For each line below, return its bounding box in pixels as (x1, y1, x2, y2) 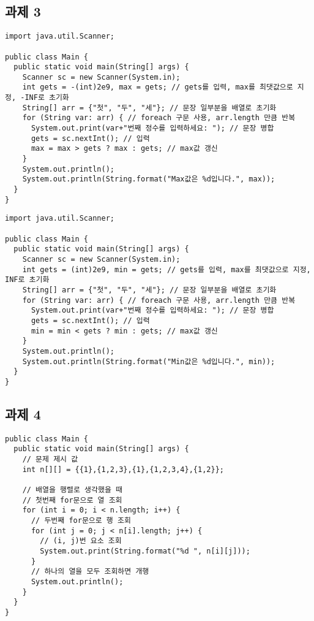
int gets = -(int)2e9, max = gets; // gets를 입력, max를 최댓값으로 (22, 83, 293, 92)
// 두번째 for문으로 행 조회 (31, 516, 131, 525)
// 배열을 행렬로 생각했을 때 (22, 486, 122, 494)
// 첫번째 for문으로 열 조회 (22, 495, 122, 505)
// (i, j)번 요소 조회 (40, 536, 122, 546)
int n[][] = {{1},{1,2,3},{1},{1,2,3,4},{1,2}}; (22, 465, 224, 474)
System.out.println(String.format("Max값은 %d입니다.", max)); (22, 175, 275, 184)
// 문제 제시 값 (22, 455, 78, 464)
